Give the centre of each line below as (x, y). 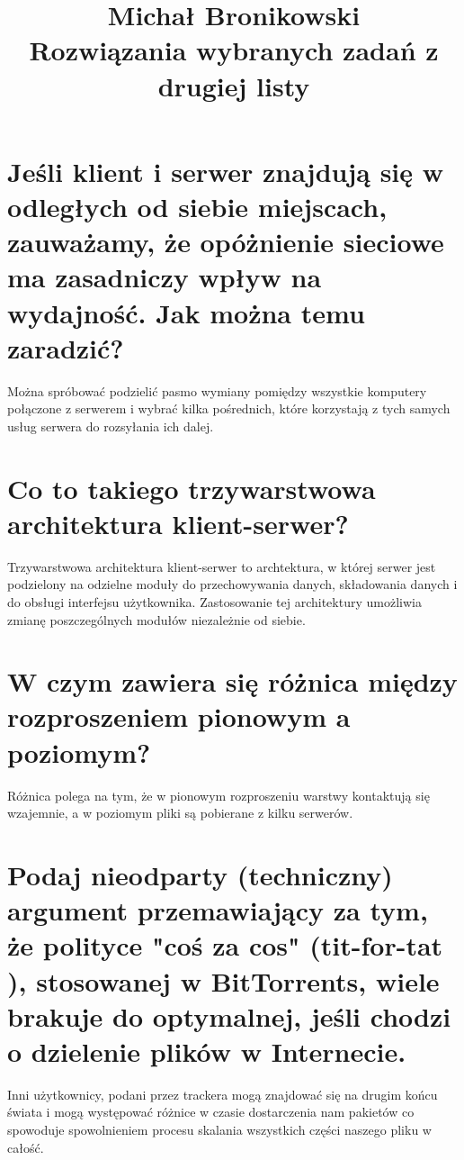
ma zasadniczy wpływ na (165, 277)
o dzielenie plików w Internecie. (207, 1051)
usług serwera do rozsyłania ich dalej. (111, 426)
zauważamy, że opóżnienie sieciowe (226, 242)
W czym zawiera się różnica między (232, 681)
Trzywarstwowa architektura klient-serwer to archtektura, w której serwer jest (222, 566)
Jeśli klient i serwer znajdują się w (226, 171)
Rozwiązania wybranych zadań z (234, 50)
